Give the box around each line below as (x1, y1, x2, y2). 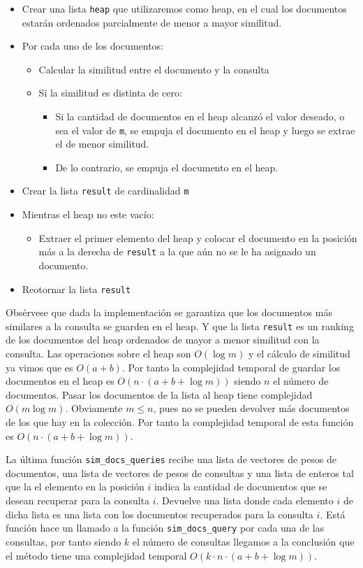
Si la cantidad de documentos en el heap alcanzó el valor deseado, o (55, 109, 345, 124)
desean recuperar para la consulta (6, 493, 150, 508)
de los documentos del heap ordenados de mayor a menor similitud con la (6, 332, 320, 347)
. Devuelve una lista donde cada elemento (156, 493, 334, 508)
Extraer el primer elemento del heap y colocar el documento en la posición (38, 230, 357, 245)
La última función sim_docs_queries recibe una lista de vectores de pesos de (6, 452, 337, 467)
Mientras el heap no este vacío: (22, 207, 154, 222)
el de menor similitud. (55, 136, 149, 151)
